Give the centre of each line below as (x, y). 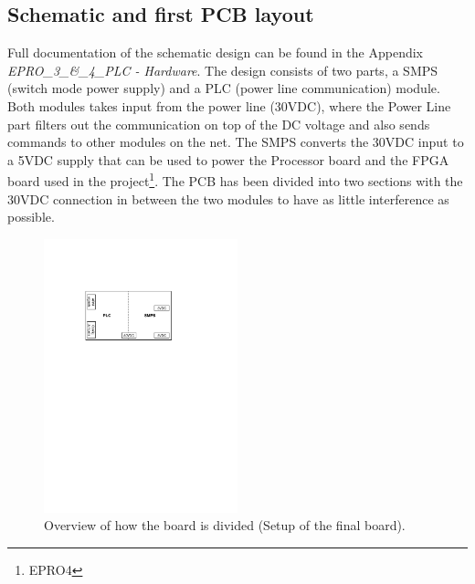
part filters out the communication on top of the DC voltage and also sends (219, 124)
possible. (31, 217)
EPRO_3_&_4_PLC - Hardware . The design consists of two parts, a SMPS (223, 70)
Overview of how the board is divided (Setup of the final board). (225, 525)
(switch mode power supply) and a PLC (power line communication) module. (224, 88)
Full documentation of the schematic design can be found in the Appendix (215, 52)
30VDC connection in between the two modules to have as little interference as (228, 198)
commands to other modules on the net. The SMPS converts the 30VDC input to (236, 142)
